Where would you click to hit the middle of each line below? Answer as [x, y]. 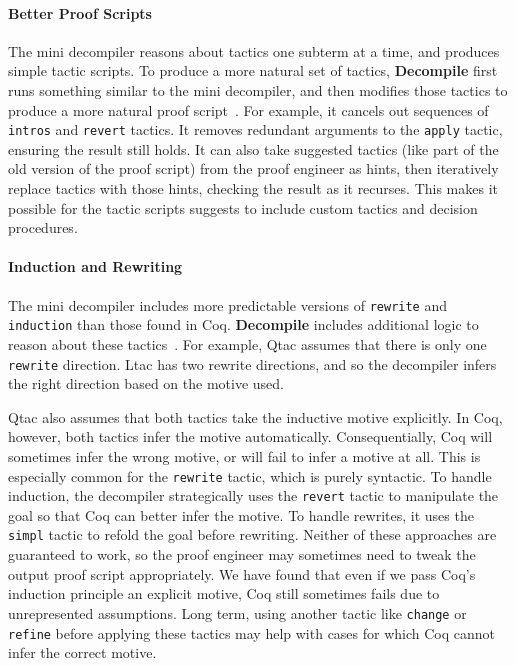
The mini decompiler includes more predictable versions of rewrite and [228, 304]
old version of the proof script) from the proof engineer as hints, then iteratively [253, 168]
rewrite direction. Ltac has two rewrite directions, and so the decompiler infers [252, 363]
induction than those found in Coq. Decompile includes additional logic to [243, 324]
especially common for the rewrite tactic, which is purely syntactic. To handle [250, 475]
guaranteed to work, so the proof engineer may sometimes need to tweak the [242, 554]
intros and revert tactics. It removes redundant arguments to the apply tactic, [255, 129]
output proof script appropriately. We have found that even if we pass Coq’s [242, 573]
